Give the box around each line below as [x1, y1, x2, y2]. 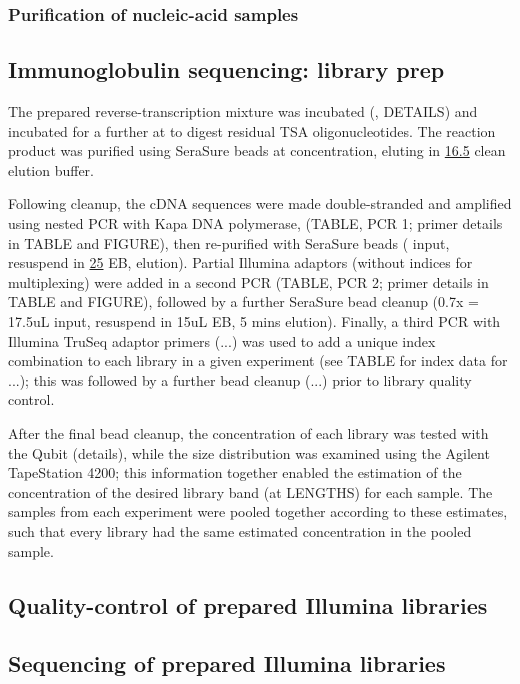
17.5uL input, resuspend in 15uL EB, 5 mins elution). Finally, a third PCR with [8, 310, 501, 331]
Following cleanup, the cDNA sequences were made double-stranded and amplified [8, 193, 512, 214]
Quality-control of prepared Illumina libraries [8, 589, 488, 620]
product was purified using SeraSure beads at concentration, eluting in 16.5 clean [8, 140, 506, 161]
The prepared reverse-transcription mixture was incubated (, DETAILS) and [8, 101, 478, 122]
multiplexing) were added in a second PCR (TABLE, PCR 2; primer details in [8, 271, 489, 292]
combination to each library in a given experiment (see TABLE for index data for [8, 350, 508, 371]
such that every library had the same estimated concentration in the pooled [8, 520, 472, 541]
